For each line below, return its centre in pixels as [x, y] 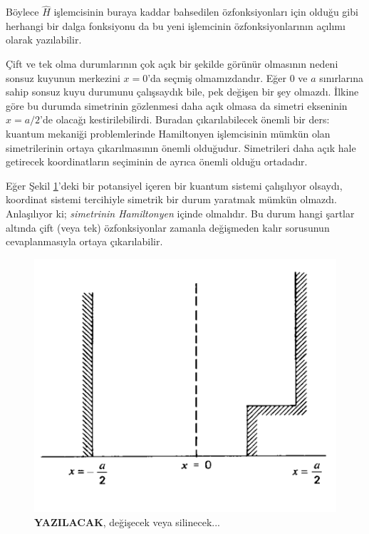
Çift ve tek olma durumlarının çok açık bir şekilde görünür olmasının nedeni [172, 63]
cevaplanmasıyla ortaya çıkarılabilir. [84, 241]
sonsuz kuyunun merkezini [63, 77]
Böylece [22, 12]
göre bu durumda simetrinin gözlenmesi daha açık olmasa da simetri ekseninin [177, 105]
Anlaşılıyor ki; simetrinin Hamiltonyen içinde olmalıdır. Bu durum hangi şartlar [180, 213]
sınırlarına [341, 77]
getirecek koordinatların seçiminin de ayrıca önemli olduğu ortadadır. [157, 161]
